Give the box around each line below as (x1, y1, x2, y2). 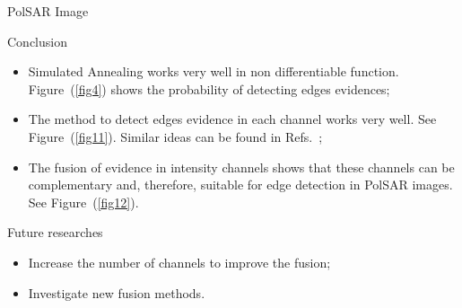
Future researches (7, 223, 103, 242)
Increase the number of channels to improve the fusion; (28, 252, 331, 271)
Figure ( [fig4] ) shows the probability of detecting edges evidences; (28, 79, 390, 98)
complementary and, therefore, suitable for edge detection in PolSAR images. (28, 175, 453, 194)
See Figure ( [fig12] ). (28, 192, 139, 211)
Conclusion (7, 31, 67, 50)
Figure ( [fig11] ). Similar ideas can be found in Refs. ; (28, 127, 323, 145)
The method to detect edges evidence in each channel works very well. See (28, 110, 437, 128)
